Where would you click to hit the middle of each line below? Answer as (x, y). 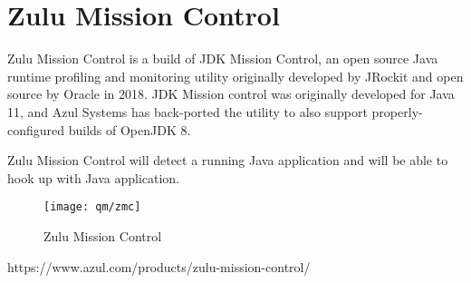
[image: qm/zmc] (92, 207)
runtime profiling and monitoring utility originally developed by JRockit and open (235, 76)
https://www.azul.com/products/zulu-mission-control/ (159, 266)
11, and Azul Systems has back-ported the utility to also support (187, 111)
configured (36, 129)
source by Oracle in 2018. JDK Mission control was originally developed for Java (231, 94)
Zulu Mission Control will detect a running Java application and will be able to (228, 160)
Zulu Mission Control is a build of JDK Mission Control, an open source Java (223, 59)
